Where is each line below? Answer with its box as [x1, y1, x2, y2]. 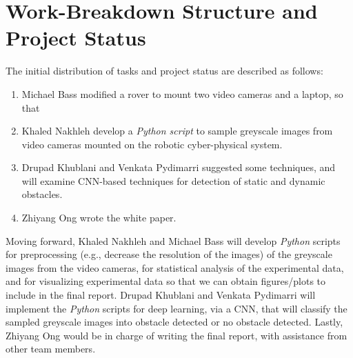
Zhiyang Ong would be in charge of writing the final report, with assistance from [6, 328, 347, 342]
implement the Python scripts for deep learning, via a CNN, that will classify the [6, 301, 347, 315]
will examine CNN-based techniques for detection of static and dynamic [21, 173, 325, 188]
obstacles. [21, 187, 63, 201]
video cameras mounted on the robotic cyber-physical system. [21, 137, 283, 151]
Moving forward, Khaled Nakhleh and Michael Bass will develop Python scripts [6, 233, 341, 248]
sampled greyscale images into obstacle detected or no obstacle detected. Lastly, [6, 315, 343, 329]
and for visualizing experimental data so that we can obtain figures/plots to [6, 274, 326, 288]
